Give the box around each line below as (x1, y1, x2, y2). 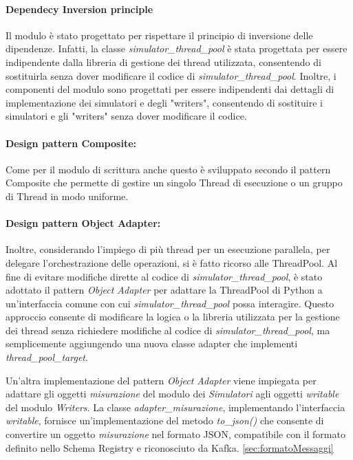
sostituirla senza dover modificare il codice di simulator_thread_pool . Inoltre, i (6, 68, 336, 83)
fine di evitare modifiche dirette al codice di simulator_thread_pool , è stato (6, 269, 323, 283)
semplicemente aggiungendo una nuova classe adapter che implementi (6, 336, 298, 351)
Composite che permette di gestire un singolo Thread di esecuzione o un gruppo (6, 175, 343, 190)
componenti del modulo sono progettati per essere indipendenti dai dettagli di (6, 82, 334, 96)
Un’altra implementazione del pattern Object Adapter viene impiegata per (6, 373, 317, 387)
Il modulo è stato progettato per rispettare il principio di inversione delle (6, 28, 313, 42)
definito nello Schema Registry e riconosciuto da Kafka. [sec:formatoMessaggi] (6, 440, 334, 454)
